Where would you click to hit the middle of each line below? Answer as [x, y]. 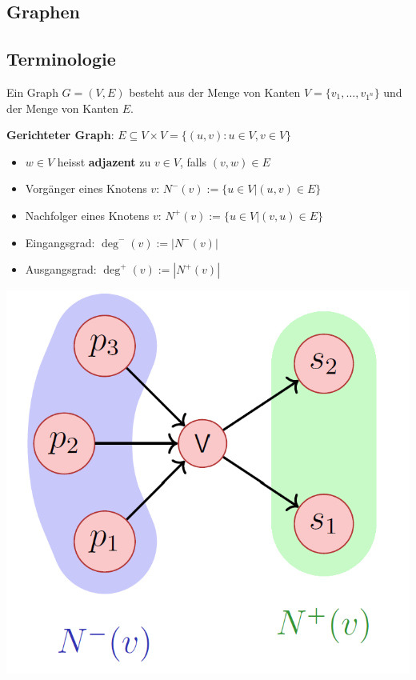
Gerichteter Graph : [60, 135]
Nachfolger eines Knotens [87, 215]
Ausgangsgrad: [61, 269]
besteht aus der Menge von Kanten [215, 92]
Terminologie [61, 59]
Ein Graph [32, 92]
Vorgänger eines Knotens [86, 188]
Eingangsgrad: [60, 242]
